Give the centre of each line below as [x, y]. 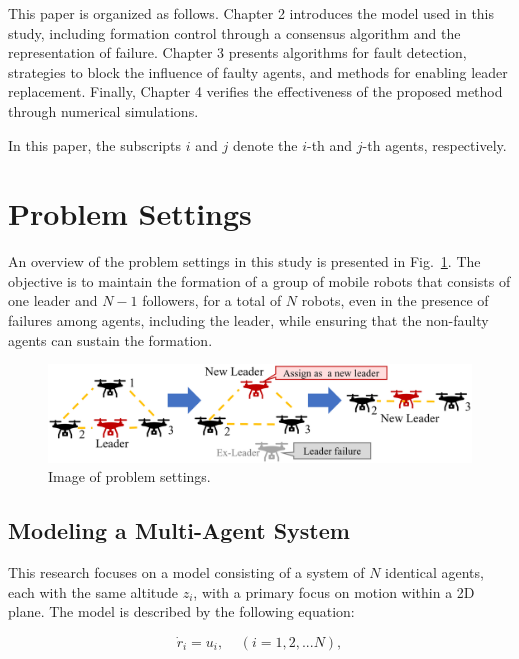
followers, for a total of [212, 300]
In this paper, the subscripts [95, 144]
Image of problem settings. [129, 476]
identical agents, [434, 572]
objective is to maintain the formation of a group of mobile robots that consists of [259, 280]
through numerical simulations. [103, 110]
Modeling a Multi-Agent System [179, 530]
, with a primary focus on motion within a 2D [334, 591]
